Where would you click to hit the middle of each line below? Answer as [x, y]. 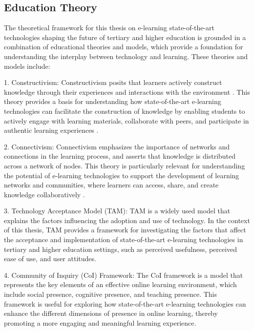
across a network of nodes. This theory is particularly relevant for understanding [125, 165]
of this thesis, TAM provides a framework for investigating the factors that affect [125, 230]
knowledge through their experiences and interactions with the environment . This [127, 92]
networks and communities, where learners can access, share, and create [111, 185]
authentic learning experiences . [51, 130]
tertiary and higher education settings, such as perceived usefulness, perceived [121, 249]
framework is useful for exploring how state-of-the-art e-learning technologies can [125, 303]
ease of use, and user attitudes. [50, 259]
